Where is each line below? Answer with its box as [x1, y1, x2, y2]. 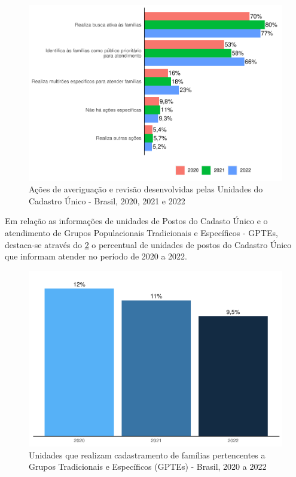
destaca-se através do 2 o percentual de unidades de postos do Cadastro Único [5, 238, 292, 250]
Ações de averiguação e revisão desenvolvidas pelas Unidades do [29, 183, 263, 195]
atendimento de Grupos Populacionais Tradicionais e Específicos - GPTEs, [5, 226, 278, 238]
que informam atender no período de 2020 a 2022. [5, 250, 188, 262]
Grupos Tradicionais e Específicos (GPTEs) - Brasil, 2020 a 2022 [29, 460, 267, 473]
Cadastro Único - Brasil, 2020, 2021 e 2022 [29, 194, 185, 207]
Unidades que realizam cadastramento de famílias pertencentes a [29, 448, 266, 461]
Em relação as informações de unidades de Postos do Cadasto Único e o [5, 215, 268, 227]
